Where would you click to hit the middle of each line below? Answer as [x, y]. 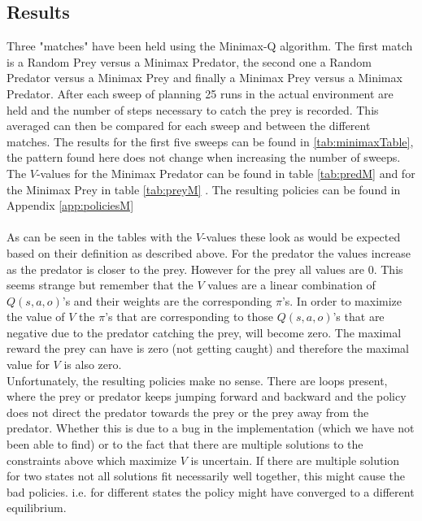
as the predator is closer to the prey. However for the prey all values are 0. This [205, 269]
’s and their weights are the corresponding [167, 300]
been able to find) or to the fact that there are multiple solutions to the [185, 444]
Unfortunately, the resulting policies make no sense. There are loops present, [197, 380]
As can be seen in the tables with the [100, 237]
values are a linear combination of [291, 285]
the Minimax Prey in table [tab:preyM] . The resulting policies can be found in [204, 189]
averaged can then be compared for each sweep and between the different [189, 126]
